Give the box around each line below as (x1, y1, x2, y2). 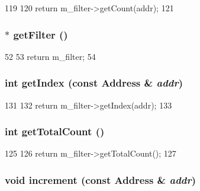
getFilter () (13, 27, 68, 42)
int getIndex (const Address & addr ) (5, 75, 183, 90)
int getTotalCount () (5, 124, 105, 139)
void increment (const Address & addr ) (5, 172, 196, 187)
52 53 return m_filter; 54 (5, 50, 96, 62)
